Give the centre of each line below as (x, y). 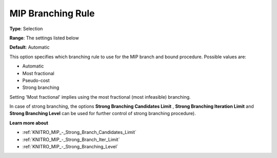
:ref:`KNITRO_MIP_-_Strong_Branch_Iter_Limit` (71, 139)
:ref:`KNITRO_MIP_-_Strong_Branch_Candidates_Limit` (80, 132)
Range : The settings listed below (44, 38)
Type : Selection (26, 29)
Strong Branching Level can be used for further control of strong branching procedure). (103, 114)
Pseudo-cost (36, 80)
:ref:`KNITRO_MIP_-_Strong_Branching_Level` (70, 147)
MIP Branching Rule (52, 13)
